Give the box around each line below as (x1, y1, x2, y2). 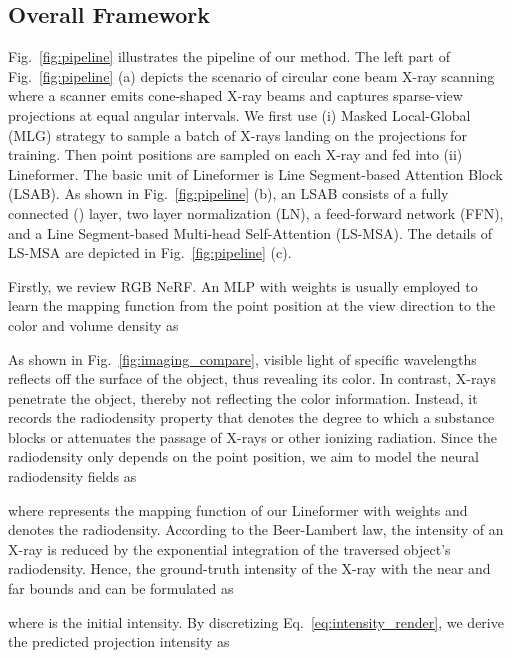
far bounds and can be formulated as (8, 578, 234, 599)
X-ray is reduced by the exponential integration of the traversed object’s (8, 538, 451, 559)
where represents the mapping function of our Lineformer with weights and (8, 499, 468, 520)
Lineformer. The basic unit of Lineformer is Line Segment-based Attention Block (8, 163, 503, 184)
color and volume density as (8, 314, 179, 335)
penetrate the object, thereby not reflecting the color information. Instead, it (8, 387, 478, 408)
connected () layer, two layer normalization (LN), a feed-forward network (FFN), (8, 202, 504, 223)
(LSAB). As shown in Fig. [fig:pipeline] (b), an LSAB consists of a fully (8, 183, 449, 204)
